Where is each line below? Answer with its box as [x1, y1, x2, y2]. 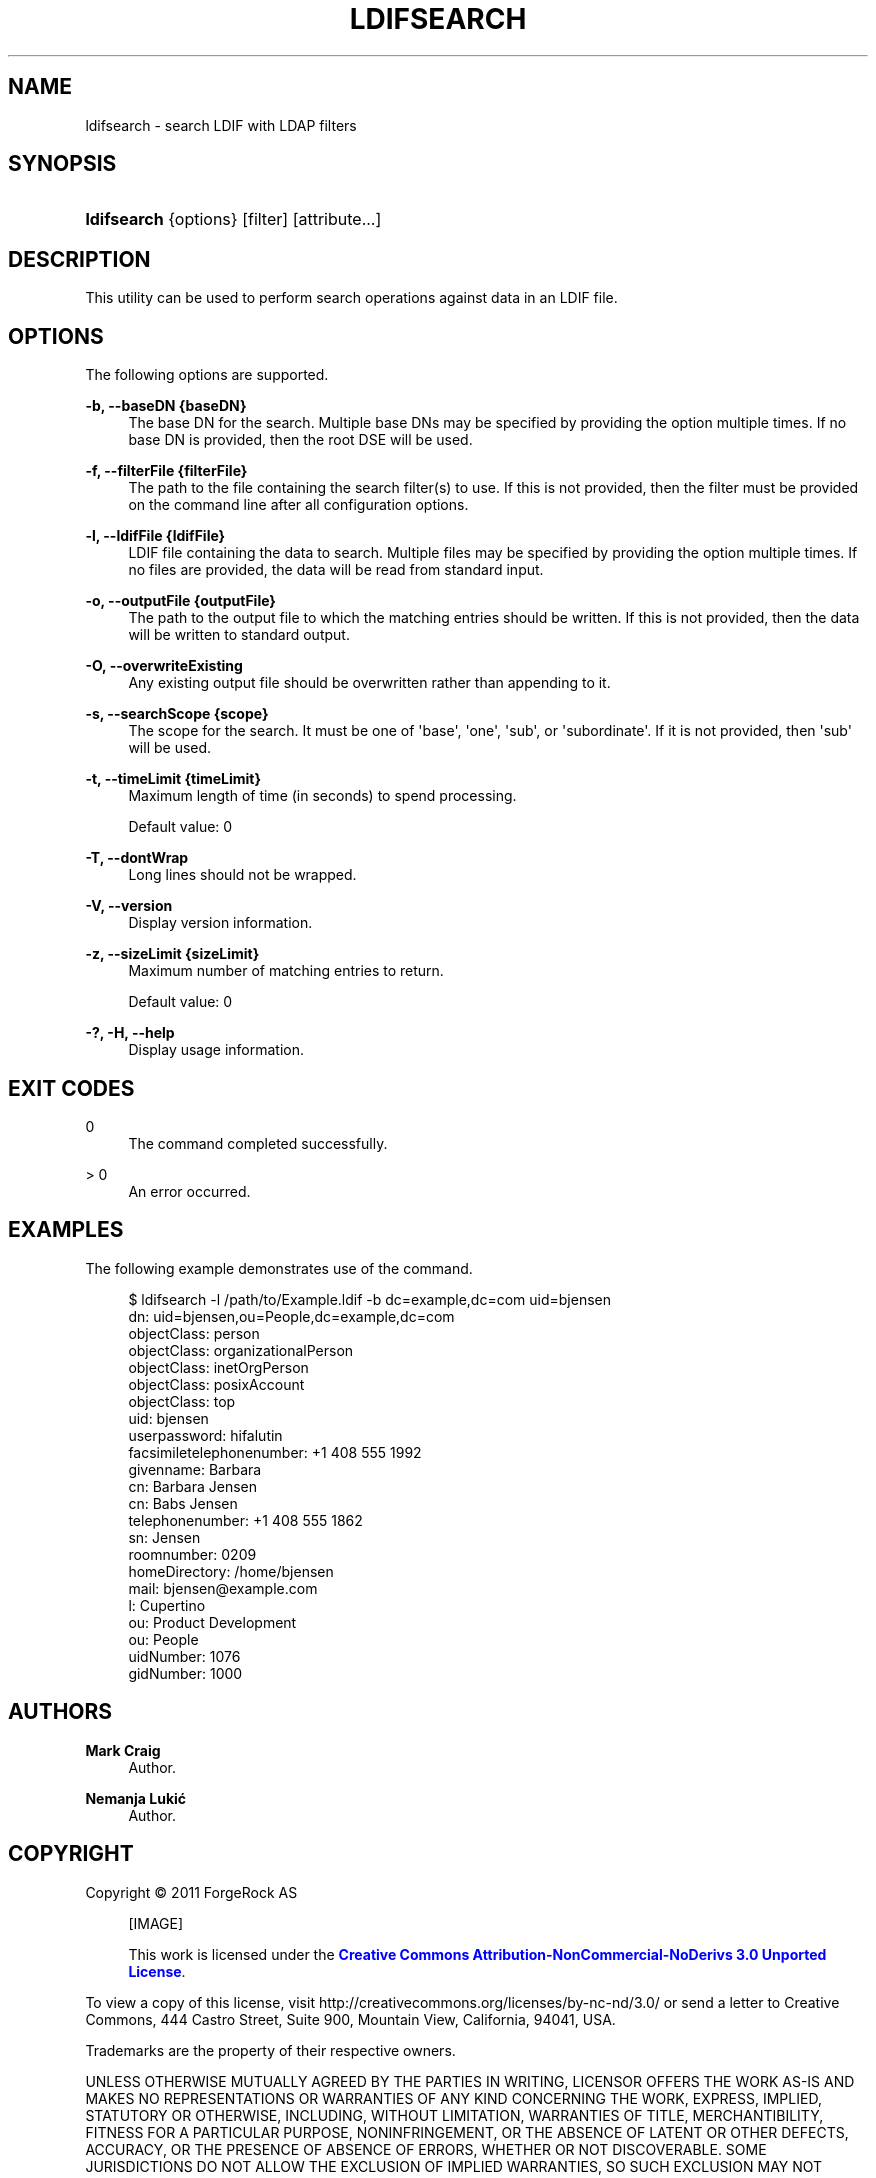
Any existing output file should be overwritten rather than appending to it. [128, 674, 611, 692]
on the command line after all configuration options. [128, 496, 469, 514]
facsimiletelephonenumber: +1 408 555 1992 [128, 1443, 422, 1461]
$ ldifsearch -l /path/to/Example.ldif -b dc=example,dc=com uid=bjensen [128, 1290, 612, 1308]
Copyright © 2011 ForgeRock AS [85, 1883, 298, 1901]
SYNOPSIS [8, 151, 117, 177]
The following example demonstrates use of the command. [85, 1259, 473, 1277]
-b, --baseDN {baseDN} [85, 397, 247, 415]
